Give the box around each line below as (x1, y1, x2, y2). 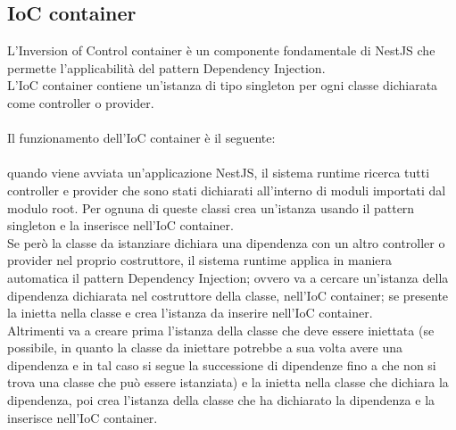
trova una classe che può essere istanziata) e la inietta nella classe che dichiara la (7, 373, 449, 392)
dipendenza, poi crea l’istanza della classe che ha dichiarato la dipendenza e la (7, 391, 435, 409)
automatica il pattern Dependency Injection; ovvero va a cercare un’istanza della (7, 268, 449, 286)
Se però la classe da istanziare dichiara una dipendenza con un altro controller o (7, 233, 445, 252)
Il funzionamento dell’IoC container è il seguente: (7, 128, 276, 147)
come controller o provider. (7, 93, 154, 112)
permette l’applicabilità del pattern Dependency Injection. (7, 58, 326, 77)
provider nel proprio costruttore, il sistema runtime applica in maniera (7, 251, 393, 269)
